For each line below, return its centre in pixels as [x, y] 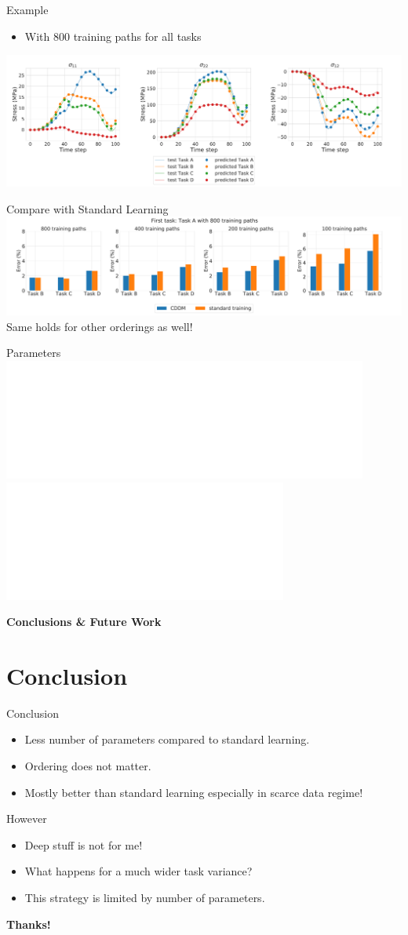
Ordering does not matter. [88, 766]
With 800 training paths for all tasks [113, 36]
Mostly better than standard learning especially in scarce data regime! [194, 792]
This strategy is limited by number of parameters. [145, 898]
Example [27, 9]
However [27, 819]
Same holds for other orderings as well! [100, 326]
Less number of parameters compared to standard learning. [167, 739]
